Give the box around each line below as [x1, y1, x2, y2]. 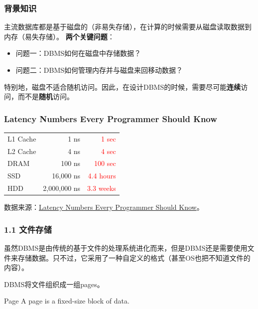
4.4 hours [88, 170, 116, 181]
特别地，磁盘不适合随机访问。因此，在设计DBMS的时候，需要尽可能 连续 [4, 81, 241, 92]
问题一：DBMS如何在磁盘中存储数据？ [15, 48, 141, 58]
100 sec [94, 158, 116, 168]
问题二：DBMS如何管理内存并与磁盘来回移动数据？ [15, 65, 183, 75]
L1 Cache [7, 133, 36, 144]
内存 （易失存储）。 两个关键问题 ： [4, 31, 115, 41]
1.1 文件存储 [4, 223, 52, 235]
